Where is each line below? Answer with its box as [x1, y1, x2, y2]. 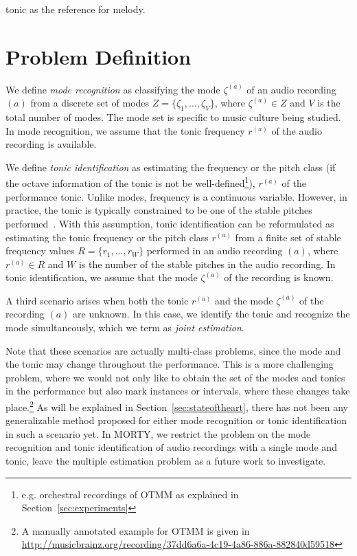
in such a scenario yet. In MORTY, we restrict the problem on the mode [5, 426, 311, 441]
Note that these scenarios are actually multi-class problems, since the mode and [5, 343, 341, 357]
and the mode [215, 293, 273, 307]
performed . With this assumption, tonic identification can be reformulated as [5, 216, 334, 230]
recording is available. [5, 137, 97, 151]
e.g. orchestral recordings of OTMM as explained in [21, 487, 239, 501]
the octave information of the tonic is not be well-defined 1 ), [5, 174, 255, 190]
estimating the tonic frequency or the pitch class [5, 230, 209, 244]
